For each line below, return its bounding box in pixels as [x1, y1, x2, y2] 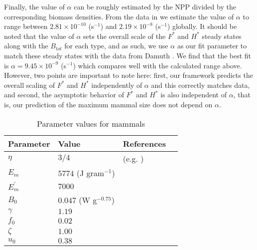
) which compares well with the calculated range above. [73, 60, 242, 70]
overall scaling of [4, 79, 55, 90]
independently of [91, 79, 142, 90]
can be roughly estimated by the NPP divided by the [74, 1, 236, 11]
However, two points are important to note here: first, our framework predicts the [4, 70, 253, 80]
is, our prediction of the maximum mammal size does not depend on [4, 99, 213, 109]
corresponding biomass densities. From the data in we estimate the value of [4, 11, 234, 21]
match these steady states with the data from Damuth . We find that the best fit [4, 50, 252, 60]
